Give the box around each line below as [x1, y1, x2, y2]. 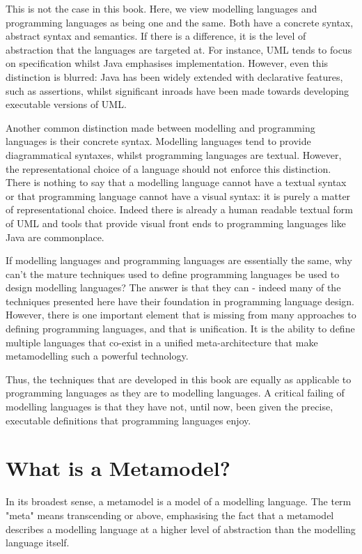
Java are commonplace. [6, 229, 104, 244]
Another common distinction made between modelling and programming [6, 120, 315, 134]
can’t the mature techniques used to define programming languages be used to [6, 266, 340, 281]
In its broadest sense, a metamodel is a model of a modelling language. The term [6, 494, 352, 509]
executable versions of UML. [6, 97, 127, 111]
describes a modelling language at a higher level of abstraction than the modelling [6, 521, 356, 536]
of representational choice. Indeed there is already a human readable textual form [6, 202, 353, 217]
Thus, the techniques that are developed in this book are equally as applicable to [6, 371, 352, 386]
